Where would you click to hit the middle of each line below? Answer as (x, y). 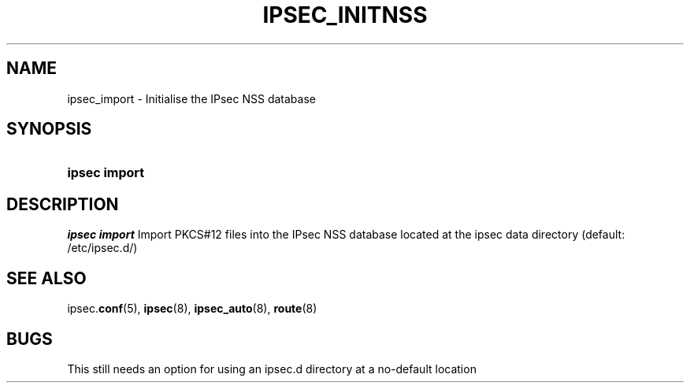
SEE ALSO (46, 278)
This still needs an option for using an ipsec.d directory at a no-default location (272, 369)
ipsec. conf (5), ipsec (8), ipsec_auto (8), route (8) (192, 309)
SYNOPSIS (49, 129)
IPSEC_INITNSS (345, 15)
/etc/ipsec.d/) (102, 248)
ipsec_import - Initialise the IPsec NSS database (191, 98)
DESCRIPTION (63, 204)
